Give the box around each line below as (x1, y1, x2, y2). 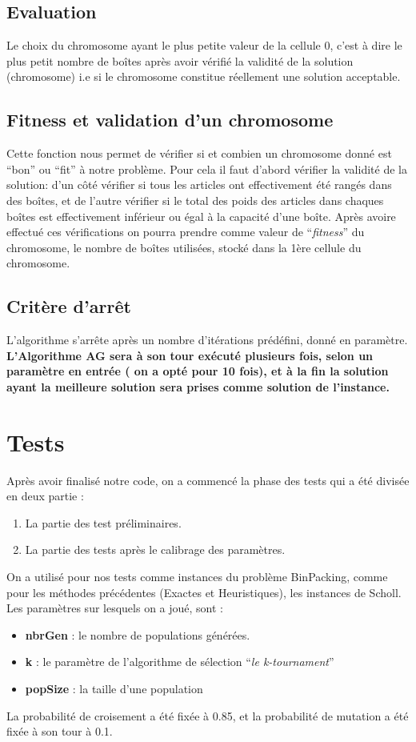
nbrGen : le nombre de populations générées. (25, 626, 250, 643)
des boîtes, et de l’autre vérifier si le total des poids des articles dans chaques (6, 191, 384, 208)
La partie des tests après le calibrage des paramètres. (25, 541, 286, 558)
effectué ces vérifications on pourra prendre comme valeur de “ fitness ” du (6, 223, 365, 240)
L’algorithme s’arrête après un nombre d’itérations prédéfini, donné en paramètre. (6, 331, 408, 348)
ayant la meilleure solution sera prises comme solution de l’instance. (6, 378, 390, 395)
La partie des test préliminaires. (25, 514, 182, 531)
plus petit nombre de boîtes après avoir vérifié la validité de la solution (6, 52, 354, 69)
